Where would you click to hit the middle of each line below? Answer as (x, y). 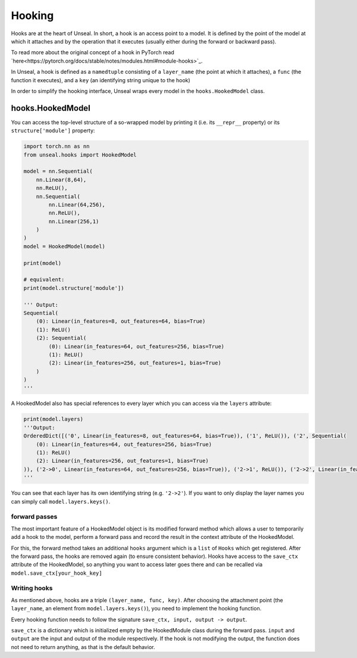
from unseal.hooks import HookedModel (80, 155)
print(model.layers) (53, 419)
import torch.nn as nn (57, 146)
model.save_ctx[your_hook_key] (57, 573)
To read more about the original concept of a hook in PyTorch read (93, 52)
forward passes (34, 517)
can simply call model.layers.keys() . (61, 501)
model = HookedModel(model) (64, 246)
